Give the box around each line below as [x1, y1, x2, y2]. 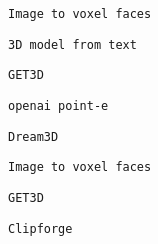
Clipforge [8, 221, 73, 236]
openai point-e [8, 98, 109, 113]
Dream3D [8, 129, 59, 144]
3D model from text [8, 37, 137, 52]
